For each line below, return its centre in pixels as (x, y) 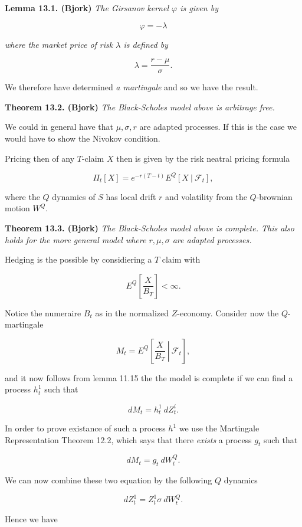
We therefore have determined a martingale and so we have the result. (132, 87)
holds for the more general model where (75, 239)
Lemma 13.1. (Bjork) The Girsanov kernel (87, 8)
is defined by (146, 44)
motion (17, 208)
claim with (181, 259)
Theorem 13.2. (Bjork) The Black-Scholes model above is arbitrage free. (140, 107)
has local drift (131, 196)
